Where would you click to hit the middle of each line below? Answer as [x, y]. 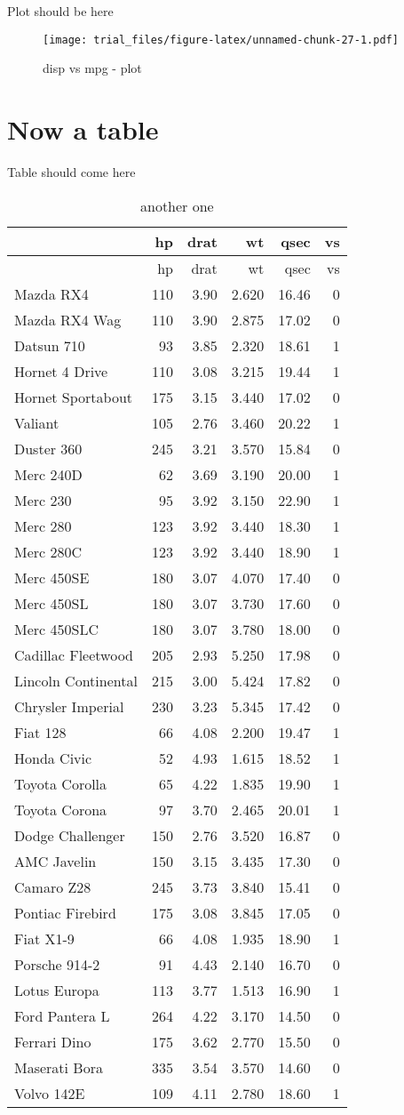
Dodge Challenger [70, 835]
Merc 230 [43, 500]
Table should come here [71, 171]
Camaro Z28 [53, 886]
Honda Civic [53, 758]
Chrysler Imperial [69, 706]
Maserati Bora [59, 1067]
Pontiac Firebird [65, 912]
